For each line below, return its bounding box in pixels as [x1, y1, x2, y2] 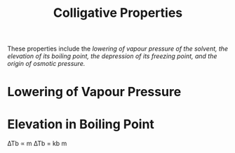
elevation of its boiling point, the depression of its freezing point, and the [7, 52, 217, 60]
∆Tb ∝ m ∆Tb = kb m [7, 139, 67, 148]
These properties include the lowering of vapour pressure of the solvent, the [7, 44, 229, 53]
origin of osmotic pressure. [7, 60, 86, 68]
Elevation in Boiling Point [7, 116, 154, 132]
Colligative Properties [53, 5, 183, 21]
